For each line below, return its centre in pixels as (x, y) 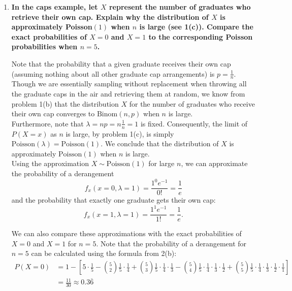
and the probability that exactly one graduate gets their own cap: (113, 200)
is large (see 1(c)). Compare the (196, 27)
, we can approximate (214, 163)
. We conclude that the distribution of (160, 143)
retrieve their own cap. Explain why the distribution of (110, 17)
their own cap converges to (53, 114)
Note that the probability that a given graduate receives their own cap (121, 63)
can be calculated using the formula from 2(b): (104, 253)
